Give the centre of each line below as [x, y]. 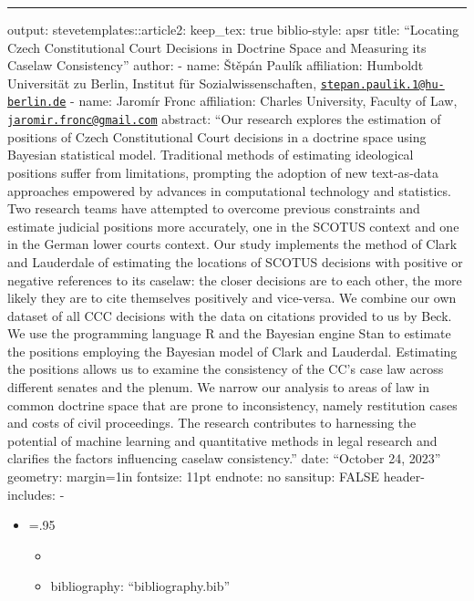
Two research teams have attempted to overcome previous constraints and [214, 208]
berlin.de [37, 103]
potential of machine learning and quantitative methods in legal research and [222, 440]
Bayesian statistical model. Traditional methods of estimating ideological [211, 155]
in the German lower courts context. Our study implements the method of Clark [232, 244]
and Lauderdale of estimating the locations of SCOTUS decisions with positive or [235, 261]
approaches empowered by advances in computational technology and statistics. [229, 190]
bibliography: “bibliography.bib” [140, 586]
